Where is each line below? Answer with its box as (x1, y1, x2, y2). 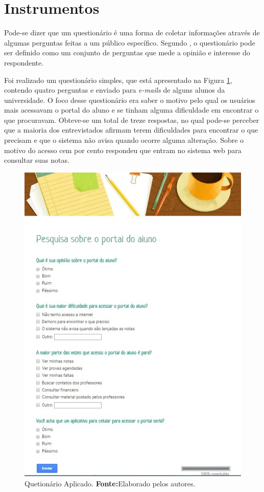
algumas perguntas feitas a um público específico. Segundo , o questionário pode (4, 37, 255, 48)
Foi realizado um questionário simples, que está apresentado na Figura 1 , (4, 74, 232, 85)
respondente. (4, 57, 44, 68)
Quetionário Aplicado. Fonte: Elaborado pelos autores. (25, 478, 196, 488)
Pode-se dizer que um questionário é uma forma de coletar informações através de (4, 27, 260, 38)
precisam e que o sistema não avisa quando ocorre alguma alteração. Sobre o (4, 135, 244, 145)
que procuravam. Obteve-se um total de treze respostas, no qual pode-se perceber (4, 114, 259, 125)
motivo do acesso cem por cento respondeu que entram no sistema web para (4, 144, 242, 155)
